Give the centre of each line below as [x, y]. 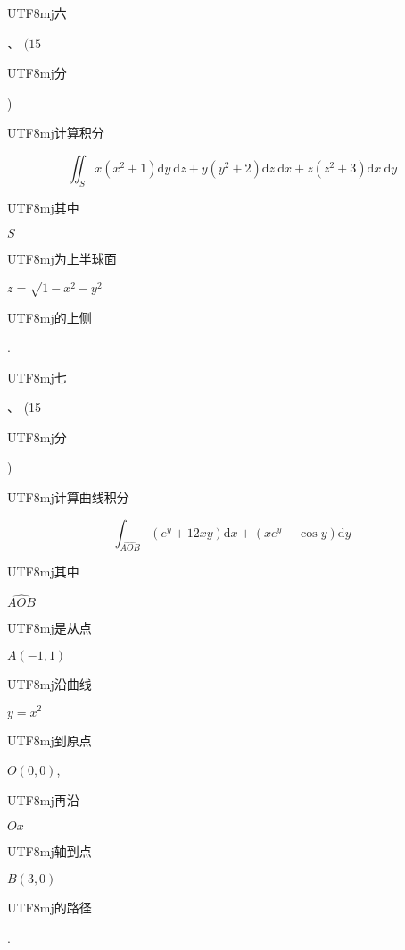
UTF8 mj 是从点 [50, 628]
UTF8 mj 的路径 [50, 907]
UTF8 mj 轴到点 [50, 851]
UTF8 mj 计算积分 [56, 133]
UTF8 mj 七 [37, 377]
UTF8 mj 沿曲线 [50, 683]
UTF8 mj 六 [37, 13]
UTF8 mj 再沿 [43, 799]
